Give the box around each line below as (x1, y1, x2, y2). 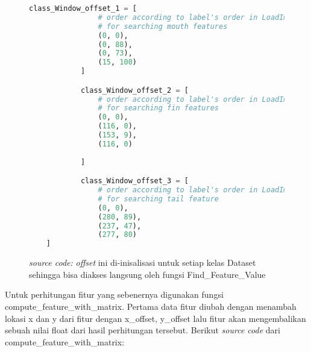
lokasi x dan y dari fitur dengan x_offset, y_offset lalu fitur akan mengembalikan (5, 312, 306, 324)
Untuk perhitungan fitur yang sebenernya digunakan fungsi (5, 288, 224, 301)
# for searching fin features (98, 104, 219, 113)
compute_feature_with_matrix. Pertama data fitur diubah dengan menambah (5, 300, 297, 312)
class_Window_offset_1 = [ (29, 4, 137, 13)
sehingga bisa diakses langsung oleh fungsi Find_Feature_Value (29, 268, 266, 280)
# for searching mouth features (98, 22, 228, 31)
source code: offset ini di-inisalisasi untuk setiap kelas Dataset (29, 256, 256, 269)
